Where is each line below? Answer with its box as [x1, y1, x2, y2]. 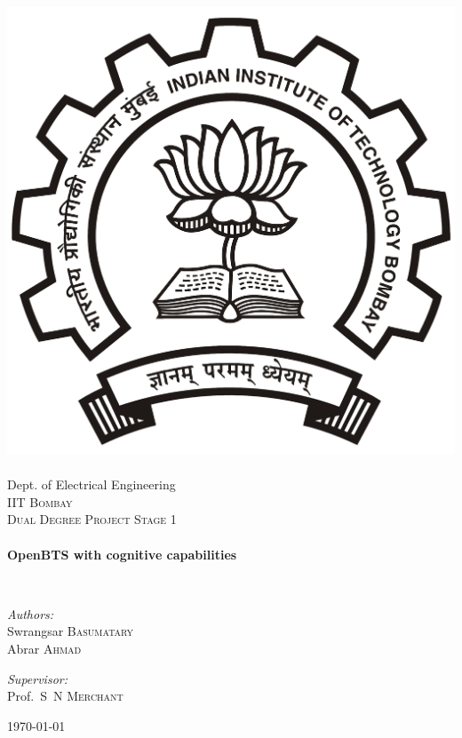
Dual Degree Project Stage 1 [7, 510, 177, 528]
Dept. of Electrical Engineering [7, 475, 176, 494]
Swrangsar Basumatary [7, 622, 134, 640]
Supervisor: [7, 669, 68, 687]
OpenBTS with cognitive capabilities [7, 544, 237, 563]
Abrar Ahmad [7, 639, 82, 657]
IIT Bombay [7, 492, 73, 511]
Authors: [7, 604, 54, 623]
